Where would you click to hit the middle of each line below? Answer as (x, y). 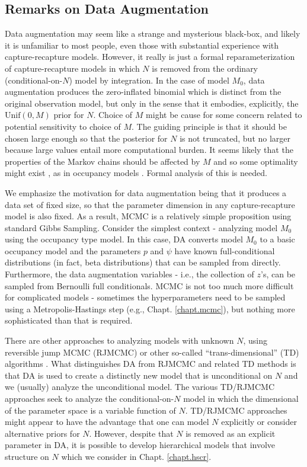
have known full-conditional (225, 250)
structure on (27, 456)
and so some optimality (256, 161)
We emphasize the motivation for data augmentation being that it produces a (146, 192)
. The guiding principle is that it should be (209, 126)
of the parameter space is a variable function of (90, 410)
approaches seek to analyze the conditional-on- (89, 399)
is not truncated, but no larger (235, 138)
